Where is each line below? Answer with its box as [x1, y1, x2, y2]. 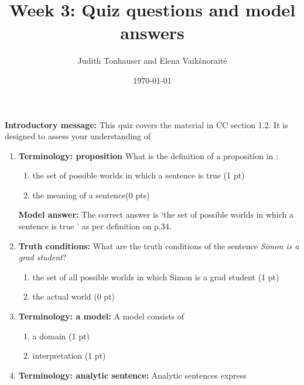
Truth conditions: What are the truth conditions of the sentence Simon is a [18, 239, 299, 252]
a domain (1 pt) [32, 329, 90, 342]
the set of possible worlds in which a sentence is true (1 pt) [32, 169, 245, 181]
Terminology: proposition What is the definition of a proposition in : [18, 149, 278, 161]
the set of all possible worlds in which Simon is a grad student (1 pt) [32, 270, 279, 283]
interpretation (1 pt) [32, 349, 106, 362]
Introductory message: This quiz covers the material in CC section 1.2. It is [5, 118, 288, 130]
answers [120, 20, 185, 44]
